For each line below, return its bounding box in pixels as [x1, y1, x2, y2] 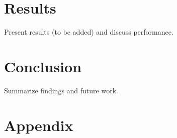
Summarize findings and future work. [4, 85, 118, 95]
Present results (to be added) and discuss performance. [4, 27, 173, 37]
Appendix [4, 114, 73, 135]
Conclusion [4, 56, 82, 76]
